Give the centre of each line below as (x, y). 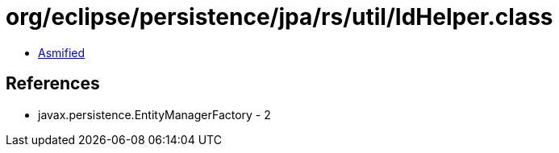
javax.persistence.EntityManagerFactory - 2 (154, 114)
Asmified (62, 52)
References (53, 84)
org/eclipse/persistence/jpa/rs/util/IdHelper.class (279, 17)
